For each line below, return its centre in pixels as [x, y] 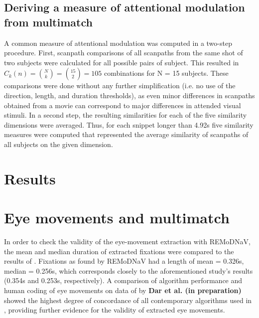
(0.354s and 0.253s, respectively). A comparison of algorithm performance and [123, 280]
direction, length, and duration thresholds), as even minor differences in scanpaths [129, 95]
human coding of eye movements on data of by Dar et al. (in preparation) [123, 290]
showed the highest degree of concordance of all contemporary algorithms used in [128, 300]
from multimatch [48, 22]
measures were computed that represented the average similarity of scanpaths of [126, 134]
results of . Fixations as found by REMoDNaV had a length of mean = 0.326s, [124, 261]
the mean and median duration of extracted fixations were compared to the [119, 251]
